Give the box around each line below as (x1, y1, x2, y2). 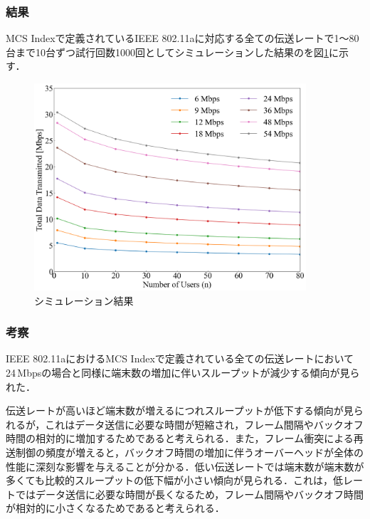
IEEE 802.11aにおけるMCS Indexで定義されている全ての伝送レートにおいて (6, 351, 354, 366)
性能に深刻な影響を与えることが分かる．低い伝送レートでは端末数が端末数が (6, 458, 364, 473)
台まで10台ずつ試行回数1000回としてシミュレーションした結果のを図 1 (6, 44, 329, 59)
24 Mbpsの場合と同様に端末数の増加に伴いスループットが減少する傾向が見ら (6, 365, 360, 379)
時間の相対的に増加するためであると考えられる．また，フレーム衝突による (6, 431, 354, 446)
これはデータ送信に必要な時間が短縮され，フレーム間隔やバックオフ (45, 416, 364, 431)
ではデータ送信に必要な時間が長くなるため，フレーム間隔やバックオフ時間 (15, 486, 364, 501)
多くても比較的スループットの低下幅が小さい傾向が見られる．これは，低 (6, 473, 344, 488)
